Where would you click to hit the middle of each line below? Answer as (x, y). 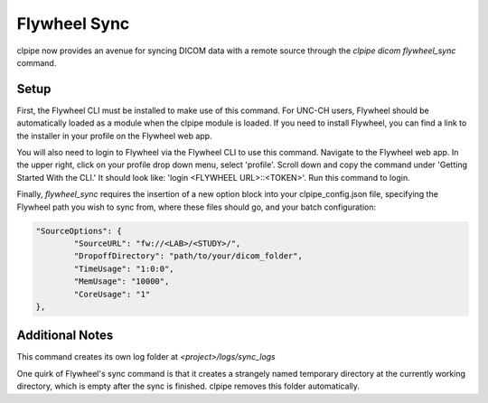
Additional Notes (65, 336)
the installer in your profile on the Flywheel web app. (114, 136)
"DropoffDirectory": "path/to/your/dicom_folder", (188, 256)
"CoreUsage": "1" (112, 294)
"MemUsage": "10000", (122, 281)
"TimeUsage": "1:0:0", (124, 268)
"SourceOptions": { (79, 231)
